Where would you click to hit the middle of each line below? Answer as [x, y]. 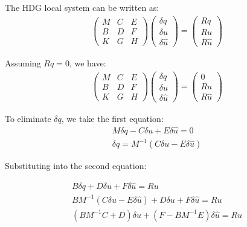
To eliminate [28, 118]
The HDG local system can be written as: [82, 7]
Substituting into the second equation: [76, 166]
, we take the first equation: [112, 118]
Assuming [23, 63]
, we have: [88, 63]
